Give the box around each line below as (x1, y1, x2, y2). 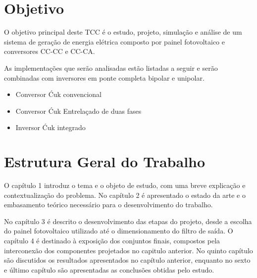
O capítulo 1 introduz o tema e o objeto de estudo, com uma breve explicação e (4, 180, 246, 190)
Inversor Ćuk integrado (15, 122, 86, 133)
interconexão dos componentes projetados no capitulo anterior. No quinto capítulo (4, 245, 253, 255)
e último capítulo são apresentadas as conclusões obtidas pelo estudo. (4, 264, 214, 275)
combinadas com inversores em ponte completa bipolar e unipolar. (4, 72, 205, 83)
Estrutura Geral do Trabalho (4, 151, 206, 172)
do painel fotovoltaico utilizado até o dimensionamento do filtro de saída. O (4, 226, 233, 236)
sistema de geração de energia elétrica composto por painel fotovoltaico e (4, 36, 225, 46)
